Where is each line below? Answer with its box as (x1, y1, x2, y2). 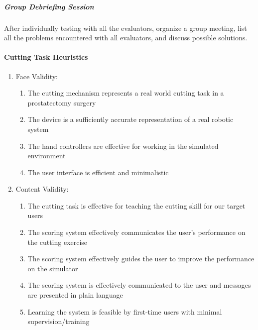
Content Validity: (15, 184, 69, 194)
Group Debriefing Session (4, 1, 94, 11)
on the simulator (27, 263, 78, 273)
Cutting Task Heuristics (4, 52, 88, 62)
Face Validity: (15, 71, 58, 81)
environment (27, 150, 66, 161)
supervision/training (27, 316, 90, 327)
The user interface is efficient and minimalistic (27, 167, 169, 177)
